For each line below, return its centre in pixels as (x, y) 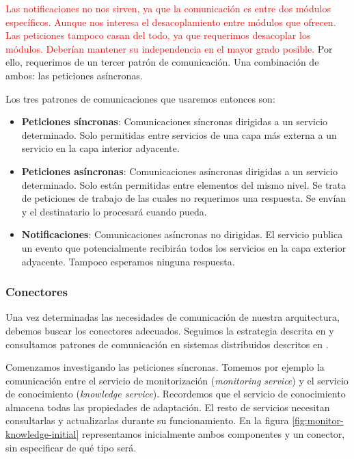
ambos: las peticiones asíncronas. (74, 75)
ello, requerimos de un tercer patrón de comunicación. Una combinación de (162, 62)
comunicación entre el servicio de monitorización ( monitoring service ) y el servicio (177, 380)
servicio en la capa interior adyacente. (100, 148)
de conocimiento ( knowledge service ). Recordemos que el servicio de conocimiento (176, 394)
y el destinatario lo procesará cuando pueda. (114, 211)
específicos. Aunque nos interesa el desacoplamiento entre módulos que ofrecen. (171, 22)
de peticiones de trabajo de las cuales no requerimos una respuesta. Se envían (184, 198)
